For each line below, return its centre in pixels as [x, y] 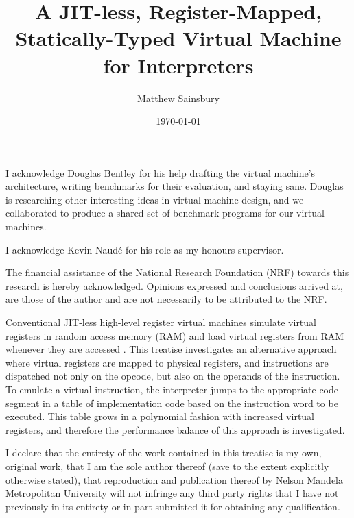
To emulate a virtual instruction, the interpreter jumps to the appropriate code [172, 389]
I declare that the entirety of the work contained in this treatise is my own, [164, 453]
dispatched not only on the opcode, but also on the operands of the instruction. [173, 376]
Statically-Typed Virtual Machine [178, 38]
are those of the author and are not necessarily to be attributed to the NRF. [166, 299]
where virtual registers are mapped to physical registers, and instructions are [167, 362]
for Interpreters [178, 65]
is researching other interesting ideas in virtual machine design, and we [155, 199]
